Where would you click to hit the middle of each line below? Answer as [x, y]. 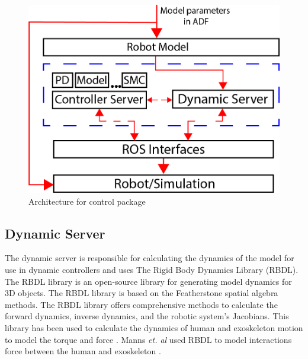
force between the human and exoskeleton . [83, 351]
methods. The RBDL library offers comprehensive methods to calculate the [141, 304]
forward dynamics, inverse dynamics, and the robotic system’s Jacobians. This [147, 316]
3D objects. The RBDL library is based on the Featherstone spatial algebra [142, 293]
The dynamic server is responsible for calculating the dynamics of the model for [150, 258]
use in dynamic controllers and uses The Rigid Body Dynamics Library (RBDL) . [152, 269]
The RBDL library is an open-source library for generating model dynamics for [148, 281]
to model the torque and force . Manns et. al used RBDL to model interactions [148, 339]
